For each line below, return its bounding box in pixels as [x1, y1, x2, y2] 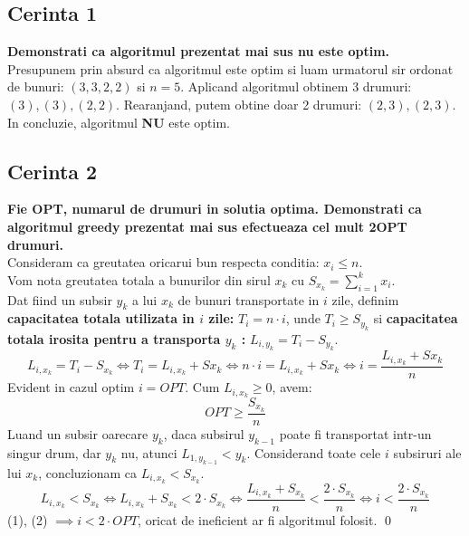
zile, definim [331, 290, 399, 309]
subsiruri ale [393, 443, 462, 462]
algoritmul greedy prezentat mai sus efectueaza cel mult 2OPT [7, 216, 407, 235]
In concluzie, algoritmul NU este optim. [7, 112, 231, 131]
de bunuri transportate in [177, 290, 320, 309]
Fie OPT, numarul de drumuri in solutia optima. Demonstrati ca [7, 199, 422, 218]
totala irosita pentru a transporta [7, 329, 221, 348]
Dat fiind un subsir [7, 290, 112, 309]
